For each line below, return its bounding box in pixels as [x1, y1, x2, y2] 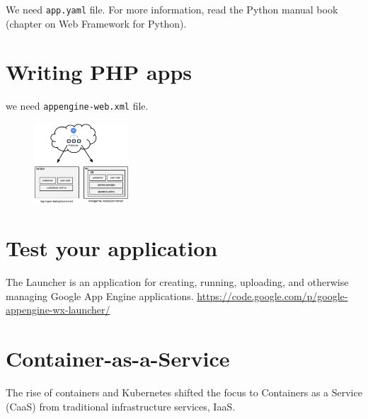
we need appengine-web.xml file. [6, 98, 149, 113]
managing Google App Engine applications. [6, 288, 194, 303]
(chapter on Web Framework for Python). [6, 16, 187, 30]
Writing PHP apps [6, 57, 192, 86]
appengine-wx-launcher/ [6, 302, 110, 317]
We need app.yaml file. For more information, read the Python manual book [6, 2, 338, 16]
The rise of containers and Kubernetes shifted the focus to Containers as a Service [6, 385, 362, 400]
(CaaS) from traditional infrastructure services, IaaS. [6, 398, 236, 413]
